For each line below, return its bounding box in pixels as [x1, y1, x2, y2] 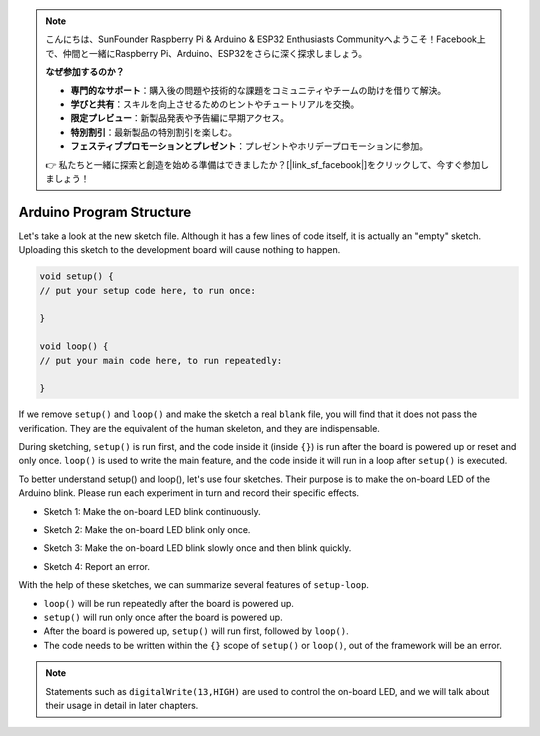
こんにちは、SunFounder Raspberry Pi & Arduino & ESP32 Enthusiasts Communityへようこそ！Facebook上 [45, 33, 487, 45]
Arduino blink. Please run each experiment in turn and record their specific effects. [18, 487, 360, 499]
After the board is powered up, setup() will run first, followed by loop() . [43, 625, 349, 637]
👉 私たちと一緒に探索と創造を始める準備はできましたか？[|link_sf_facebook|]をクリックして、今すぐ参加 [45, 158, 481, 170]
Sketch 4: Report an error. [43, 560, 150, 572]
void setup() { [39, 271, 114, 282]
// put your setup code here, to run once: [39, 285, 257, 296]
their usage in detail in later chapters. [45, 699, 199, 711]
